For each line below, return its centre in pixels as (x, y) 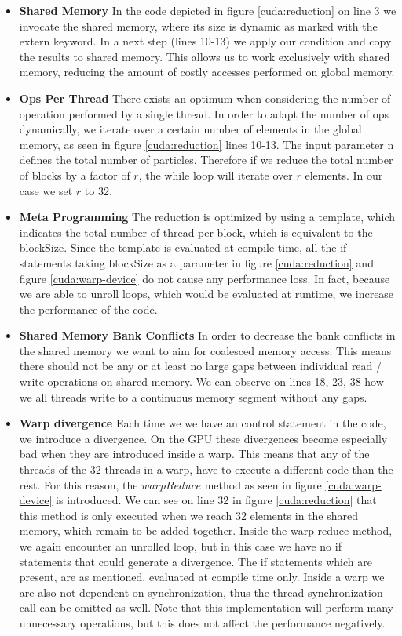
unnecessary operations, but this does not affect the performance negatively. (202, 622)
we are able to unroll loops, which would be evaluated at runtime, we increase (206, 294)
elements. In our (344, 174)
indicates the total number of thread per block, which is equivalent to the (196, 232)
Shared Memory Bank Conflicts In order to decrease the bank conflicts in (207, 335)
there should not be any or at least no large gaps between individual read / (201, 366)
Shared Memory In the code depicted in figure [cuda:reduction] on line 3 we (208, 10)
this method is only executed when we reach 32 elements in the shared (189, 515)
